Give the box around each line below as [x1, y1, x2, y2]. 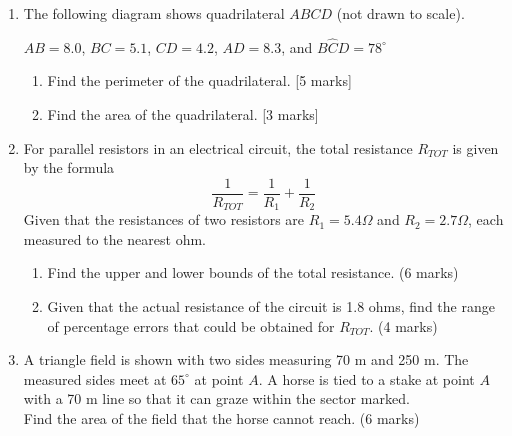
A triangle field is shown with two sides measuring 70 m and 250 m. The [23, 349, 469, 370]
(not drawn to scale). [336, 3, 465, 23]
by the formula [23, 157, 115, 178]
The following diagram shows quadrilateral [23, 3, 285, 23]
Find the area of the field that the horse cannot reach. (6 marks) [23, 408, 420, 429]
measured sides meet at [23, 368, 167, 389]
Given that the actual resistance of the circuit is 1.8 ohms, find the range [47, 296, 495, 317]
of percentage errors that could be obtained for [47, 315, 335, 336]
